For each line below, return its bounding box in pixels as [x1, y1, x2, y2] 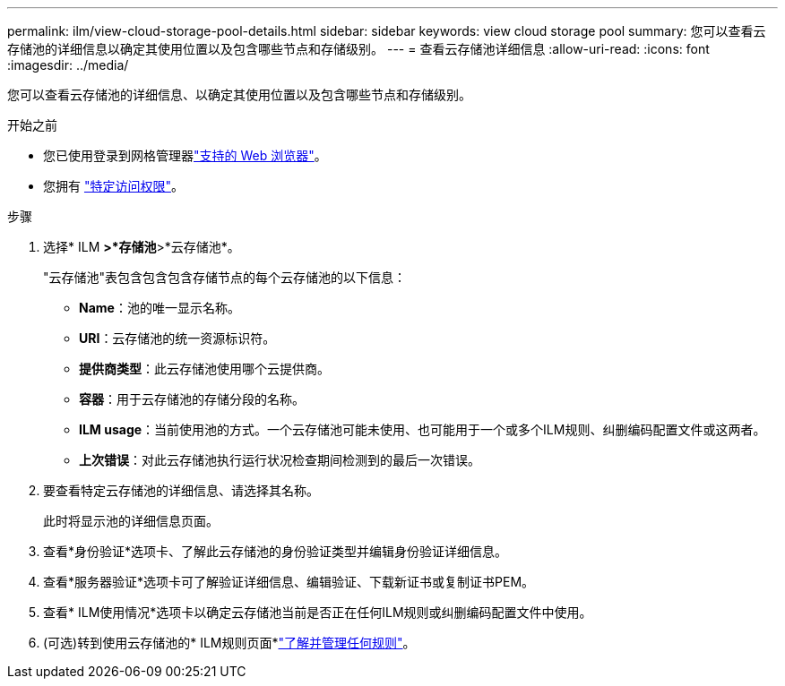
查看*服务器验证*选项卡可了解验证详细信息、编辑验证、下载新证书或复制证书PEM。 [43, 574, 535, 589]
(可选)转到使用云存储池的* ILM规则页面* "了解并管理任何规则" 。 [43, 635, 416, 650]
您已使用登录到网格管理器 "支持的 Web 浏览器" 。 [43, 148, 327, 163]
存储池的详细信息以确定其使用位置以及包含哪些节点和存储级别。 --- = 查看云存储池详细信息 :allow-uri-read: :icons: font [7, 41, 710, 56]
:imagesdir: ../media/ [7, 57, 129, 73]
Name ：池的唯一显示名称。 [79, 300, 240, 315]
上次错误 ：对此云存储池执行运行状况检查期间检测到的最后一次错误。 [79, 452, 480, 467]
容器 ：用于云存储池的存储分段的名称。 [79, 391, 305, 407]
